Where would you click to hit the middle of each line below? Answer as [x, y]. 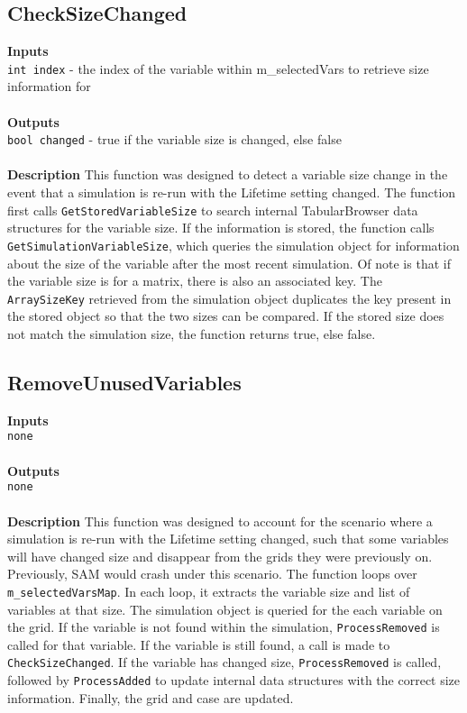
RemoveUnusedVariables [124, 382]
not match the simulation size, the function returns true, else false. [192, 334]
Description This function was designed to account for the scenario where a [220, 521]
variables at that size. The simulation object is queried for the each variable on [225, 609]
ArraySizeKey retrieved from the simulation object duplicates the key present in [229, 298]
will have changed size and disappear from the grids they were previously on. [220, 556]
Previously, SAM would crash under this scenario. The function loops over [212, 574]
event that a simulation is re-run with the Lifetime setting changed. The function [232, 192]
